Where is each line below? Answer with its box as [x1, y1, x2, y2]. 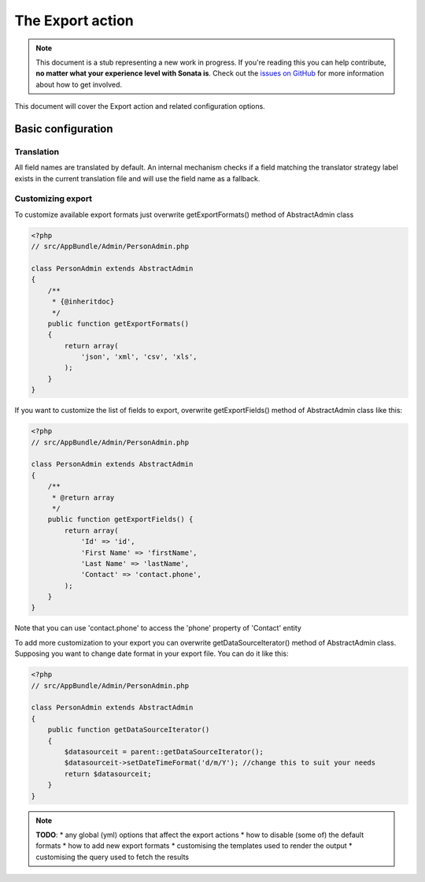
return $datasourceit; [64, 769, 153, 778]
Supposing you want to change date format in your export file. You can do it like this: [14, 649, 289, 658]
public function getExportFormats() [47, 319, 189, 328]
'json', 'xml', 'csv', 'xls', [80, 352, 198, 362]
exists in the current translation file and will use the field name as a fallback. [14, 173, 261, 183]
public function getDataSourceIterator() [47, 725, 210, 735]
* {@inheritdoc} [51, 297, 115, 307]
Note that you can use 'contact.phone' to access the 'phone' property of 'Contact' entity [14, 623, 302, 633]
